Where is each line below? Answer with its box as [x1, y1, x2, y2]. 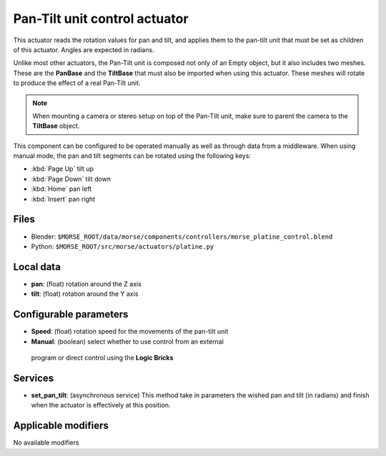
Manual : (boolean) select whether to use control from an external [31, 337, 224, 346]
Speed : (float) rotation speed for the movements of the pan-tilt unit [31, 327, 229, 336]
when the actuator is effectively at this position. [31, 401, 171, 410]
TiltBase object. [32, 122, 80, 130]
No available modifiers [13, 438, 79, 447]
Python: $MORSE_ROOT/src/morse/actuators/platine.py [31, 242, 214, 250]
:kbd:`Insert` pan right [31, 194, 96, 203]
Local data [13, 261, 61, 273]
